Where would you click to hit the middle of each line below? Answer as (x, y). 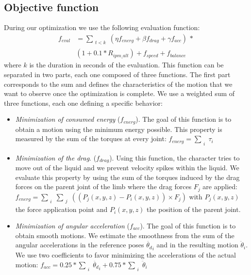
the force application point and (61, 209)
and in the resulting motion (197, 245)
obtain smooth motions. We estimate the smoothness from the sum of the (125, 235)
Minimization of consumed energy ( (68, 119)
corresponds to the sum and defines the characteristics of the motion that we (118, 84)
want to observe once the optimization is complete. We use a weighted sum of (119, 93)
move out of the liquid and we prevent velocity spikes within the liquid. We (127, 168)
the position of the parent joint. (194, 209)
